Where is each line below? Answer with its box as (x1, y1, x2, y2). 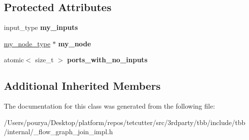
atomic (4, 55, 24, 65)
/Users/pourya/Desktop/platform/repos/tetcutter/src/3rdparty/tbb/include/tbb (4, 117, 246, 127)
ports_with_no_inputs (67, 55, 148, 65)
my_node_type (4, 38, 50, 48)
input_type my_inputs (4, 22, 78, 32)
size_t (35, 55, 54, 65)
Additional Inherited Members (4, 78, 161, 93)
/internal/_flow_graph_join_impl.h (4, 126, 113, 137)
